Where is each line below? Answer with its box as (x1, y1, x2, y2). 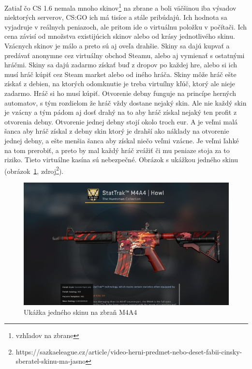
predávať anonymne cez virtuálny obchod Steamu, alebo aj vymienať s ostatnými (4, 50, 245, 60)
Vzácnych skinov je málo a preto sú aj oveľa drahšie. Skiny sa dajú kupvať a (4, 41, 230, 51)
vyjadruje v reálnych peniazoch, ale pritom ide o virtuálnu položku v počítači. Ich (4, 21, 247, 31)
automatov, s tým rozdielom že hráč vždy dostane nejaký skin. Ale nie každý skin (4, 97, 247, 108)
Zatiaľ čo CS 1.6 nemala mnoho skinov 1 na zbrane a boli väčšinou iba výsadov (4, 1, 237, 13)
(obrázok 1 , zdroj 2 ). (4, 164, 64, 176)
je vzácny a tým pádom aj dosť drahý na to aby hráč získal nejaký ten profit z (4, 107, 237, 117)
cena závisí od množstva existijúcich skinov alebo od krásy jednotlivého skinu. (4, 31, 235, 41)
